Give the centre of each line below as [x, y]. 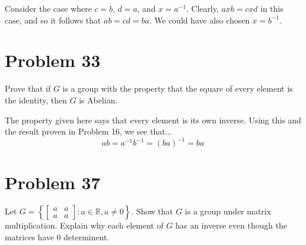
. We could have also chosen [199, 20]
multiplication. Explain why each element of [84, 225]
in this [272, 8]
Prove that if [28, 88]
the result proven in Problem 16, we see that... [89, 131]
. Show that [152, 211]
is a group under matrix [228, 211]
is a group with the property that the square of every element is [178, 88]
